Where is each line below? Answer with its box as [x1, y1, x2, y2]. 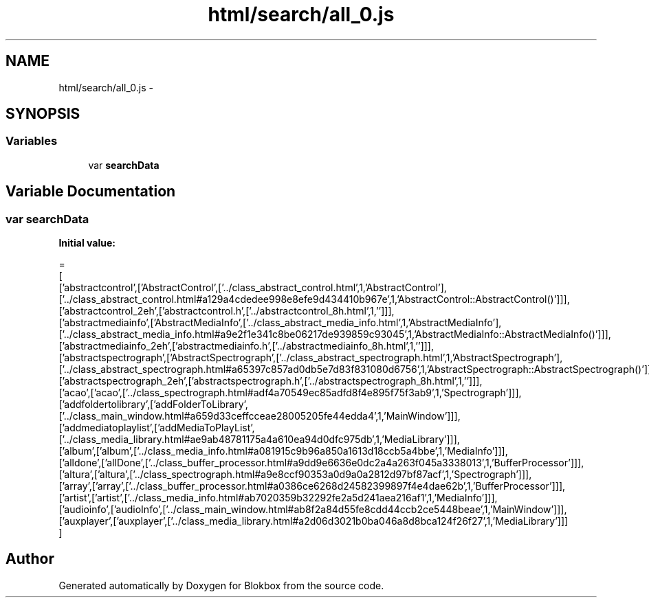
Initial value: [58, 237, 115, 249]
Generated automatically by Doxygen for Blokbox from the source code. [58, 579, 384, 591]
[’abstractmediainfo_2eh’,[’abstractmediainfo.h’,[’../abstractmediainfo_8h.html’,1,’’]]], [58, 340, 434, 352]
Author [5, 550, 54, 568]
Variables [5, 134, 58, 148]
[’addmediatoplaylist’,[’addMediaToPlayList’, [58, 422, 255, 434]
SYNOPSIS [5, 105, 80, 123]
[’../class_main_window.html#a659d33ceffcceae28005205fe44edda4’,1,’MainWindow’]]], [58, 410, 461, 422]
